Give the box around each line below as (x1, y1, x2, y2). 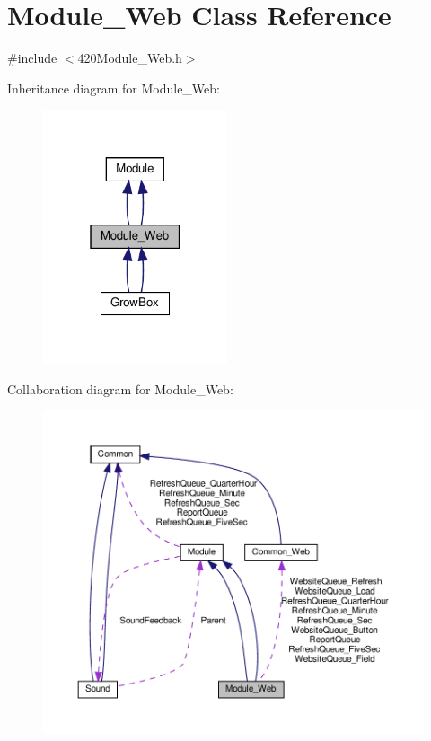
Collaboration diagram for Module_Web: (7, 379, 233, 398)
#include (7, 49, 57, 67)
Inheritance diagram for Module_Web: (7, 78, 220, 97)
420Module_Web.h (77, 49, 182, 67)
